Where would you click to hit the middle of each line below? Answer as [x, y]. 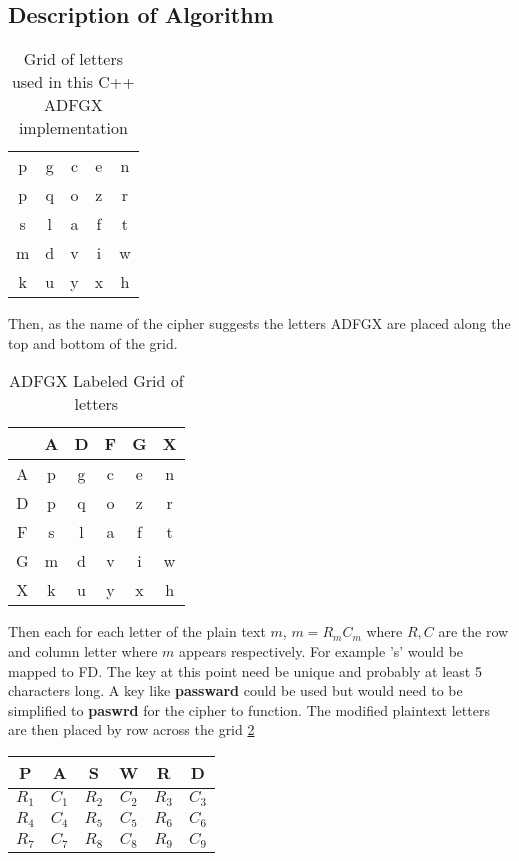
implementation [73, 128]
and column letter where [83, 650]
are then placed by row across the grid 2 [131, 729]
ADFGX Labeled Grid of [96, 381]
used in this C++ [73, 82]
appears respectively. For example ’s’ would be [321, 650]
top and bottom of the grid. [93, 342]
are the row [473, 631]
